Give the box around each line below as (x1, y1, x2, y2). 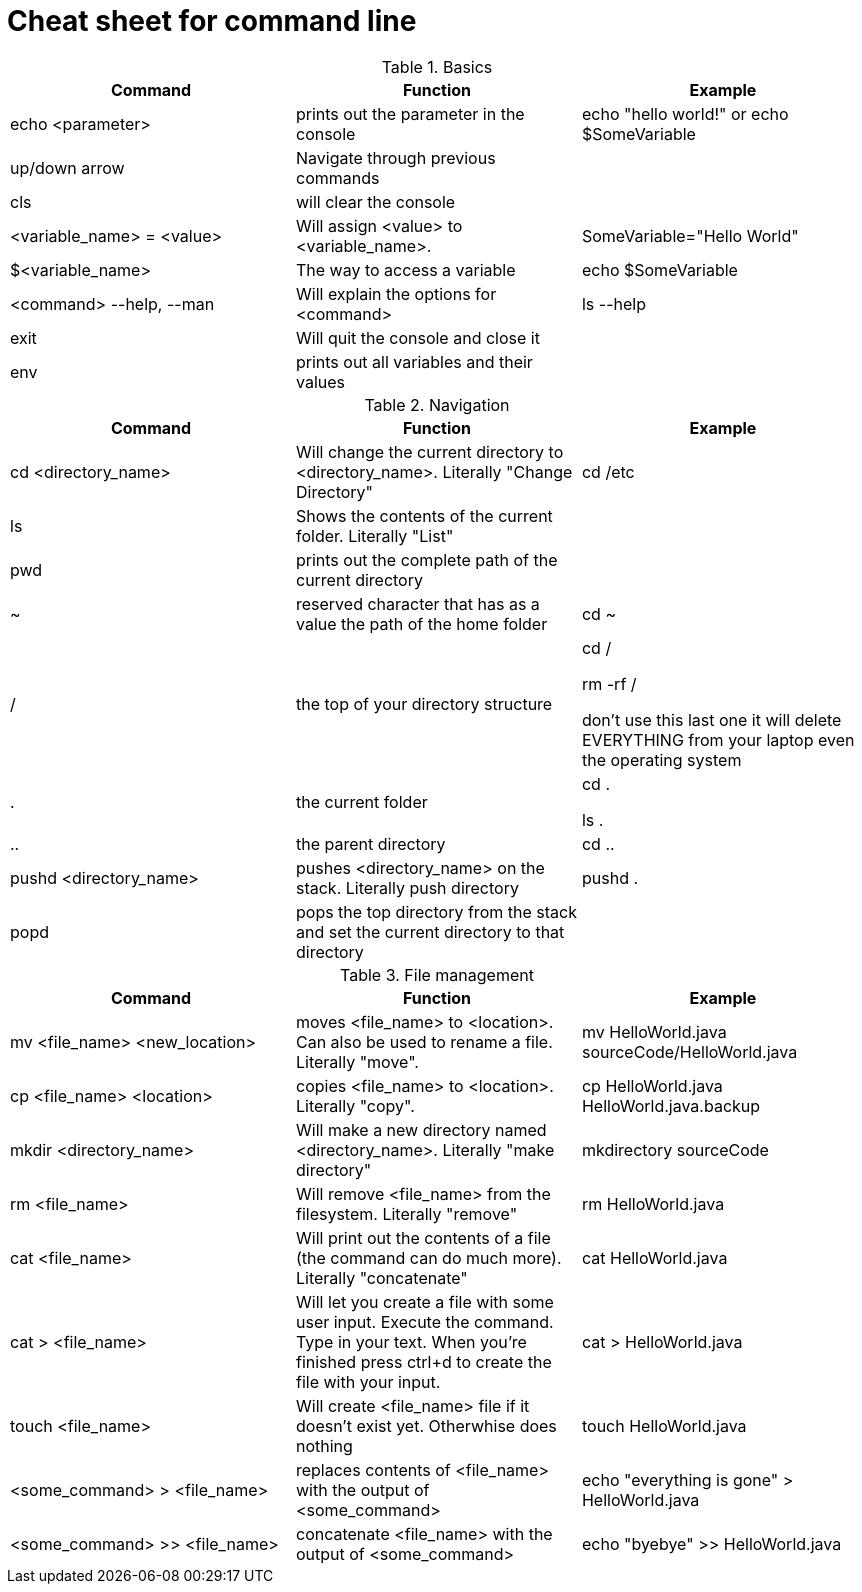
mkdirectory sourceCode (581, 1139, 769, 1160)
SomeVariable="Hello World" (581, 225, 799, 246)
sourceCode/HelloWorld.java (581, 1041, 798, 1062)
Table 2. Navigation (364, 394, 510, 415)
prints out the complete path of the (295, 549, 558, 570)
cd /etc (581, 461, 635, 482)
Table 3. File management (340, 964, 534, 985)
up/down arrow (10, 157, 125, 178)
